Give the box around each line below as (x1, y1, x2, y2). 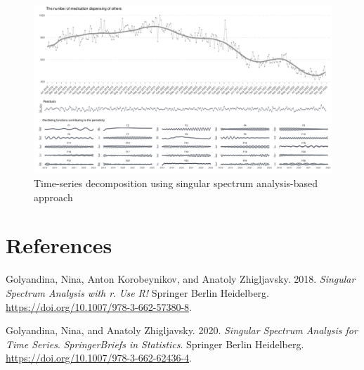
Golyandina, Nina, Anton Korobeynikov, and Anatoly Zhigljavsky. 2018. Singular (6, 272, 356, 286)
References (6, 231, 112, 260)
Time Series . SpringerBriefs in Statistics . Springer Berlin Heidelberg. (6, 336, 304, 351)
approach (34, 189, 73, 204)
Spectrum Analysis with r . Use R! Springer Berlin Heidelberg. (6, 286, 270, 300)
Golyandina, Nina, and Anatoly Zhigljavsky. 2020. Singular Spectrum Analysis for (6, 323, 358, 338)
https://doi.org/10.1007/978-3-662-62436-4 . (6, 350, 192, 365)
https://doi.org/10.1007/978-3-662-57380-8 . (6, 299, 192, 314)
